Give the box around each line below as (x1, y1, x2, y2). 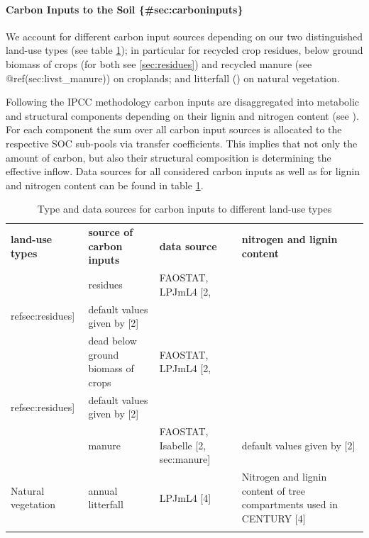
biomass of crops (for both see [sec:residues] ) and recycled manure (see (6, 56, 312, 71)
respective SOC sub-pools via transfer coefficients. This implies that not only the (6, 135, 358, 150)
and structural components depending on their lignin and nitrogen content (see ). (6, 108, 359, 123)
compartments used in (241, 497, 338, 512)
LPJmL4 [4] (159, 490, 211, 505)
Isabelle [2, (159, 437, 206, 452)
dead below (88, 333, 137, 348)
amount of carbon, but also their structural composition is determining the (6, 150, 331, 164)
